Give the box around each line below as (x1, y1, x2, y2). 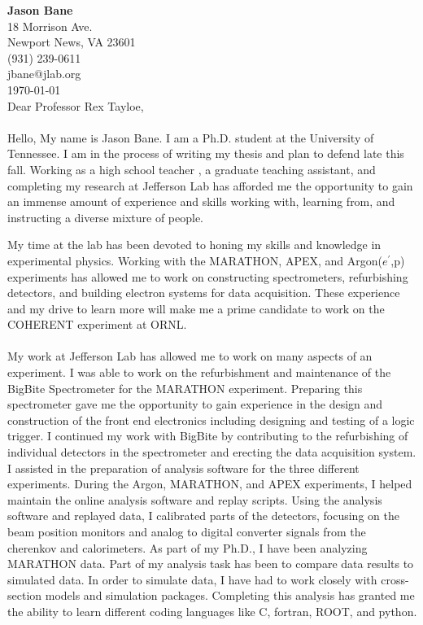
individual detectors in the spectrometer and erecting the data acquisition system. (7, 444, 416, 461)
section (7, 587, 42, 604)
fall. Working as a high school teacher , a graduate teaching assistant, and (7, 160, 376, 177)
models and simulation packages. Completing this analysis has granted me (45, 587, 415, 604)
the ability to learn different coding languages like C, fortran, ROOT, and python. (7, 602, 417, 619)
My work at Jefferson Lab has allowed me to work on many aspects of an (7, 347, 373, 365)
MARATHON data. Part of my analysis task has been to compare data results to (7, 555, 414, 572)
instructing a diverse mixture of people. (7, 208, 204, 225)
